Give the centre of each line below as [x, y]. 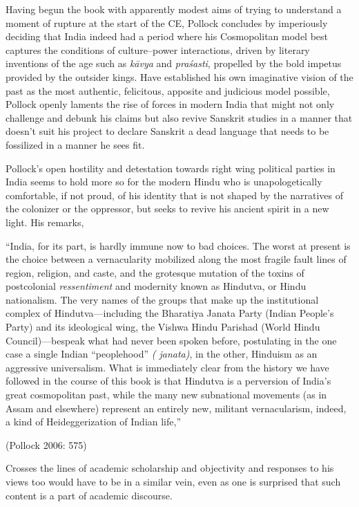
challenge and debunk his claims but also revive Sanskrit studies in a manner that [179, 117]
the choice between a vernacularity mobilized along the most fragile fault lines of [176, 259]
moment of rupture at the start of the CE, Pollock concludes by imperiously [167, 22]
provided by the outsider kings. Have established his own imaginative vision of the [179, 76]
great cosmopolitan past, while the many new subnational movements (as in [166, 395]
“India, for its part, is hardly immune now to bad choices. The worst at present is [178, 245]
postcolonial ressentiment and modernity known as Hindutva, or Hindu [156, 286]
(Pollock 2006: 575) [46, 444]
